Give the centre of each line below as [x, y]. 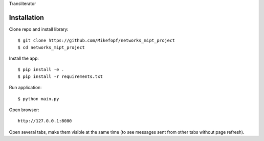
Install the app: [24, 58]
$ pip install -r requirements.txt [60, 76]
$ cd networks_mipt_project [51, 47]
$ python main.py [38, 99]
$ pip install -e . [41, 70]
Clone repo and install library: [39, 29]
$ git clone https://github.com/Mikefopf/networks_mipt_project [97, 41]
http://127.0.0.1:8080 [45, 121]
